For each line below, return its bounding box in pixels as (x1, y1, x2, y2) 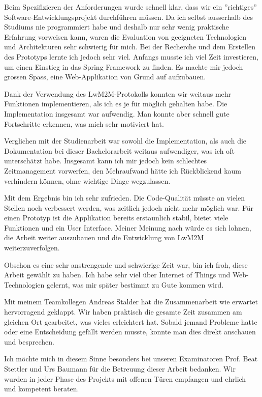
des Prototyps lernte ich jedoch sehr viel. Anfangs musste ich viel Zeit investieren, (4, 51, 258, 62)
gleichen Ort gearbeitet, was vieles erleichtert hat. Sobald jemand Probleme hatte (4, 316, 257, 327)
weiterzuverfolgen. (4, 242, 60, 253)
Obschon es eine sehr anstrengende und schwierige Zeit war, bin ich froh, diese (4, 259, 248, 270)
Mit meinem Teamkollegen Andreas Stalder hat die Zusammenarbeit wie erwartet (4, 296, 258, 307)
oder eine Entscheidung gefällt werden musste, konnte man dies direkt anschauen (4, 326, 256, 337)
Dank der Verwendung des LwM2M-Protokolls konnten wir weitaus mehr (4, 88, 232, 99)
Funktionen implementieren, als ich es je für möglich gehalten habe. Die (4, 98, 227, 109)
